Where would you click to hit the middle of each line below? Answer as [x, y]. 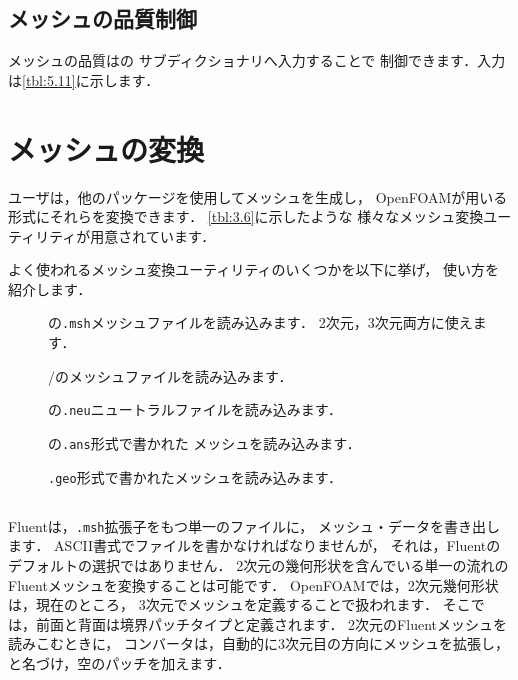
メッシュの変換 [106, 148]
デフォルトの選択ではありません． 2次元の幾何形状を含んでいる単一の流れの [258, 564]
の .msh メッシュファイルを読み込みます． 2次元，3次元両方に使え [260, 322]
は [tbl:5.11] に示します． [84, 79]
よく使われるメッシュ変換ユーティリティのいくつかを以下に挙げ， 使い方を [253, 269]
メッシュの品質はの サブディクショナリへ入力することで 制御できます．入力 [257, 60]
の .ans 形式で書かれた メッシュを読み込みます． [204, 442]
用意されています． [153, 235]
